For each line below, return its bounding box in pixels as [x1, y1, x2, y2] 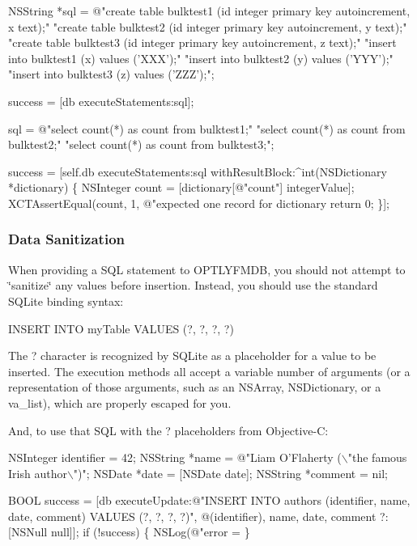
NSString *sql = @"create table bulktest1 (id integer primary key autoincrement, [8, 2, 411, 19]
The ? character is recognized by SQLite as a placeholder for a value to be [8, 347, 377, 364]
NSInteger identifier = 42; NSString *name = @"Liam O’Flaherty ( [8, 449, 342, 466]
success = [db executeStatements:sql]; [8, 92, 194, 109]
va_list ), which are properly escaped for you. [8, 394, 232, 411]
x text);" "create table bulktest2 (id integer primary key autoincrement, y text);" [8, 18, 407, 35]
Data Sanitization [8, 229, 125, 249]
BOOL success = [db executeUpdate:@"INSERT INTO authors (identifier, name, [8, 492, 411, 509]
